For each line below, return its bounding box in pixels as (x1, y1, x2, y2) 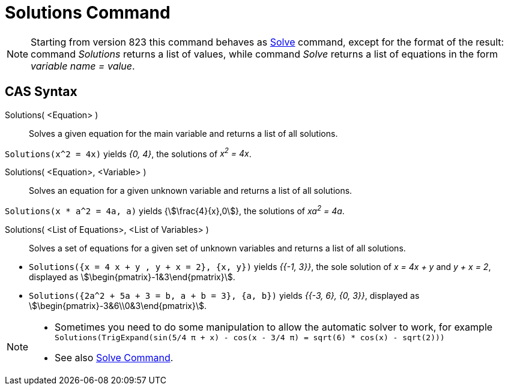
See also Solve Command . (55, 351, 174, 364)
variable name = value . (31, 59, 135, 72)
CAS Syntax (5, 84, 77, 100)
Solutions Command (5, 2, 171, 23)
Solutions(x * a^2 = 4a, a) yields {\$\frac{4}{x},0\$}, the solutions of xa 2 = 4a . (5, 204, 345, 216)
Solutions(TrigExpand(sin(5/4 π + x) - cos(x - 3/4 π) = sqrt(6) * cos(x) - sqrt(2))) (55, 332, 445, 342)
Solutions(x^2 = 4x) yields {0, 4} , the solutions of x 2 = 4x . (5, 146, 252, 159)
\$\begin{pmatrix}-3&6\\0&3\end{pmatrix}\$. (29, 300, 207, 311)
